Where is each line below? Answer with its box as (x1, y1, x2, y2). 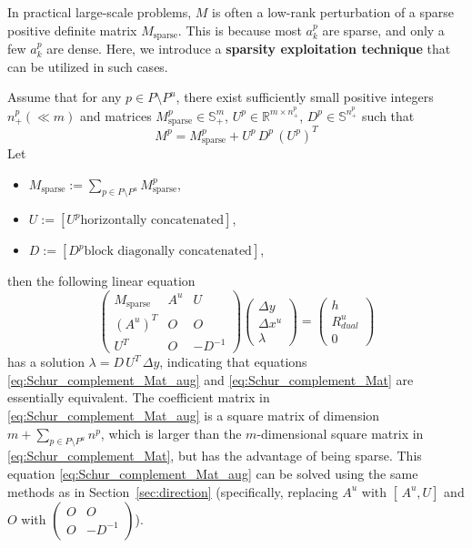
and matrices (79, 106, 152, 125)
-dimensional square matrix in (256, 423, 424, 442)
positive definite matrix (7, 20, 137, 39)
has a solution (7, 352, 85, 371)
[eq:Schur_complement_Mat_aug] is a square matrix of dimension (7, 405, 380, 424)
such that (362, 106, 415, 125)
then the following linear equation (7, 271, 196, 290)
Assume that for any (7, 87, 122, 107)
